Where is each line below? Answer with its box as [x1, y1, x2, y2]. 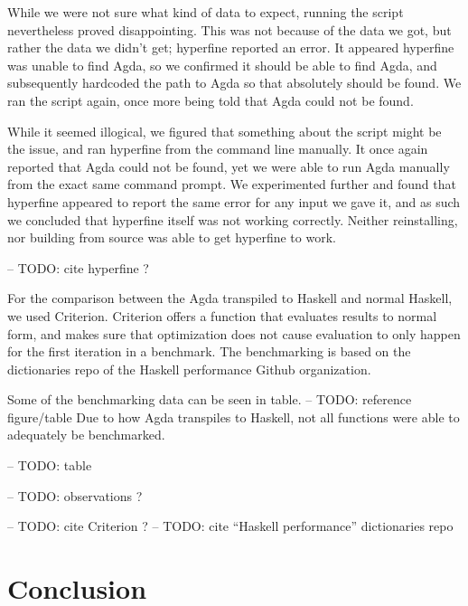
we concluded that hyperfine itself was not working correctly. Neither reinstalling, [7, 210, 458, 229]
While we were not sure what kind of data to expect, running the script [7, 3, 404, 21]
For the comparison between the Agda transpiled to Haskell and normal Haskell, [7, 289, 453, 308]
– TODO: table [7, 456, 92, 475]
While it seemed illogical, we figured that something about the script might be [7, 121, 442, 140]
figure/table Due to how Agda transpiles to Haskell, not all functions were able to [7, 407, 460, 426]
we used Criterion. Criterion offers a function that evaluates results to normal [7, 306, 437, 325]
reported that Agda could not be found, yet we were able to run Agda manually [7, 156, 450, 175]
